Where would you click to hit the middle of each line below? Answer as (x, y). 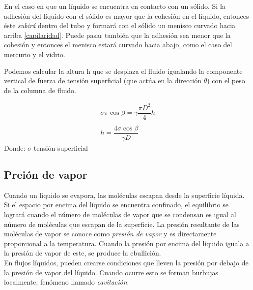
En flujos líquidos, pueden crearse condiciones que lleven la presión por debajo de (126, 263)
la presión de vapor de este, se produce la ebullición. (83, 253)
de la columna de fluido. (40, 90)
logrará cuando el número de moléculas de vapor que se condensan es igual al (120, 214)
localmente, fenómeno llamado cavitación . (67, 282)
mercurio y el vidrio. (35, 54)
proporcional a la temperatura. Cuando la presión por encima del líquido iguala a (126, 243)
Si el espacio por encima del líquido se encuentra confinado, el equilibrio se (116, 205)
